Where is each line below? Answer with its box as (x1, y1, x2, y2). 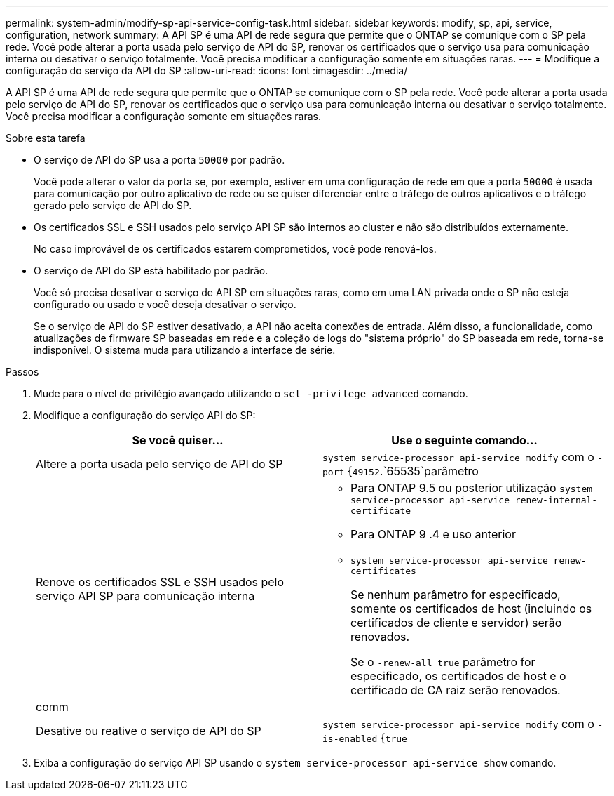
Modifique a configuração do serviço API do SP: (34, 409, 256, 421)
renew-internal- (514, 495, 598, 505)
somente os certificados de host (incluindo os (350, 602, 592, 616)
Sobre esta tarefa (6, 132, 86, 144)
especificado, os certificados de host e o (350, 669, 566, 683)
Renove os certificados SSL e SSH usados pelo (36, 575, 285, 589)
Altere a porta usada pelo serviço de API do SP (36, 457, 283, 471)
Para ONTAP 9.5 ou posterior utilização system (350, 481, 593, 495)
